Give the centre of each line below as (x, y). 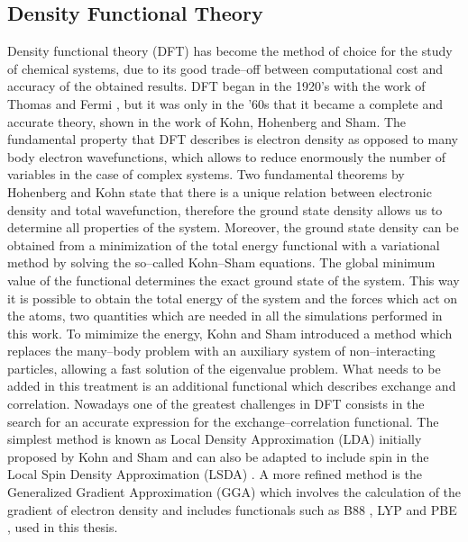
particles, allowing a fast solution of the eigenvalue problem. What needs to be (224, 368)
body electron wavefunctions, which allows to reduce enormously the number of (227, 156)
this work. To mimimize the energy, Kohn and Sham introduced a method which (230, 333)
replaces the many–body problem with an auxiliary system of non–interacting (221, 351)
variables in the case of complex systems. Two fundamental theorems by (206, 174)
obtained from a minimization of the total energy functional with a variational (224, 244)
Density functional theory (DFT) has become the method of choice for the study (230, 51)
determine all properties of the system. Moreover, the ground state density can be (233, 227)
